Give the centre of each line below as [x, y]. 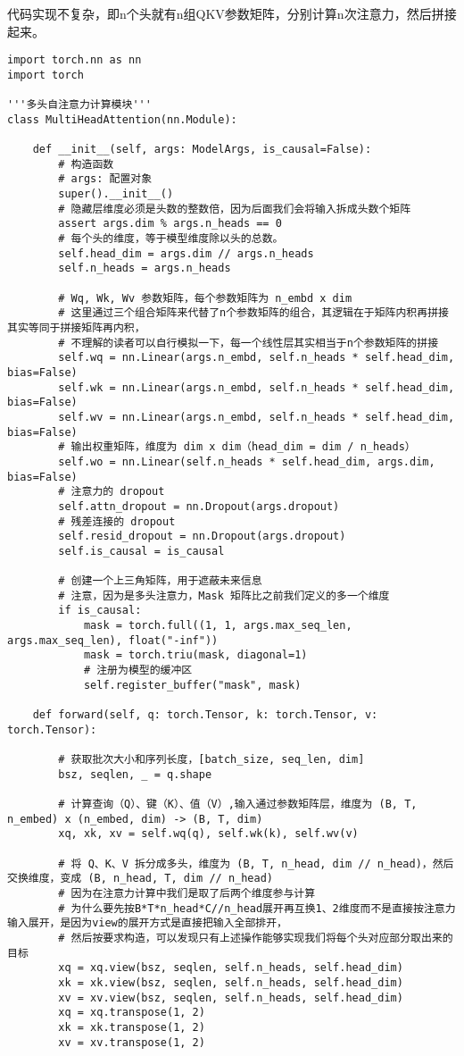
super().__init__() [116, 194]
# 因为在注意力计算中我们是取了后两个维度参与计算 [187, 893]
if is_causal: [100, 611]
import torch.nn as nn [75, 60]
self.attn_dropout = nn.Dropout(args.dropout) [199, 506]
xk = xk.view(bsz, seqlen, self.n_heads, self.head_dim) [231, 982]
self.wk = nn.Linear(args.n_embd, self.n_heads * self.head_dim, [257, 387]
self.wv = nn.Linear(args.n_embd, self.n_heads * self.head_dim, [257, 417]
